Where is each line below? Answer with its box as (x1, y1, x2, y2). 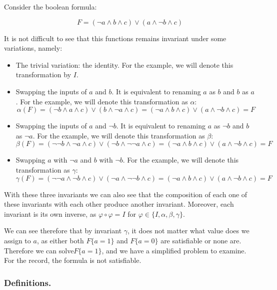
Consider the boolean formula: (4, 2, 97, 12)
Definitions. (4, 276, 51, 288)
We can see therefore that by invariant (4, 225, 122, 236)
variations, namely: (4, 43, 62, 53)
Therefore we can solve (4, 245, 74, 255)
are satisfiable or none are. (160, 235, 241, 245)
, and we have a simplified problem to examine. (101, 245, 246, 255)
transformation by (15, 69, 71, 80)
